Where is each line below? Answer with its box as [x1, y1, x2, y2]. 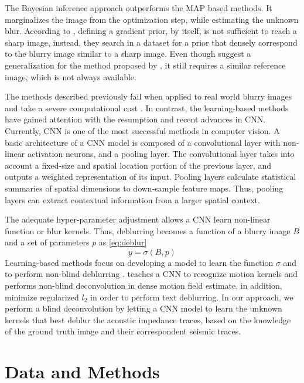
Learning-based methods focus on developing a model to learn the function [5, 256, 274, 268]
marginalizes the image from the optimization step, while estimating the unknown [5, 13, 299, 25]
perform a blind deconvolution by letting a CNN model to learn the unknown [5, 302, 282, 314]
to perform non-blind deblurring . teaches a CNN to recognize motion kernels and [5, 268, 298, 280]
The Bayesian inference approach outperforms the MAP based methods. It [5, 2, 272, 13]
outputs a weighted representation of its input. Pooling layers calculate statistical [5, 170, 296, 183]
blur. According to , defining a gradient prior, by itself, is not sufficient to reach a [5, 25, 298, 37]
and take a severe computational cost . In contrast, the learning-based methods [5, 101, 289, 114]
